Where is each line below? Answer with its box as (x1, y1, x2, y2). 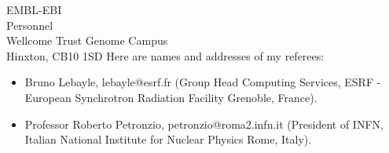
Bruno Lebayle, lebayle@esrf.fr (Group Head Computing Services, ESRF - (24, 74, 381, 90)
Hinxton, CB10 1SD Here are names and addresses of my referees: (6, 47, 325, 64)
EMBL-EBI (6, 2, 62, 17)
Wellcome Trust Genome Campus (6, 32, 168, 49)
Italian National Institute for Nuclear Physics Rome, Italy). (24, 131, 312, 148)
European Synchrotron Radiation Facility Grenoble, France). (24, 89, 317, 105)
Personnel (6, 16, 53, 33)
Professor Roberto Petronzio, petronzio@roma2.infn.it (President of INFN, (24, 115, 383, 132)
